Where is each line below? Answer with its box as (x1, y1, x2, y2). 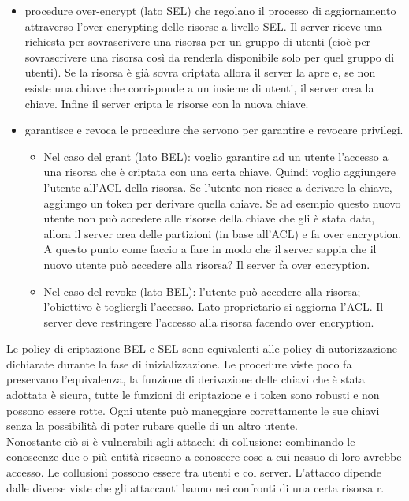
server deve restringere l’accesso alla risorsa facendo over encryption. (43, 313, 374, 330)
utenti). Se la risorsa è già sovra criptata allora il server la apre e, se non (24, 64, 376, 80)
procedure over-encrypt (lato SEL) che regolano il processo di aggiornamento (24, 2, 396, 18)
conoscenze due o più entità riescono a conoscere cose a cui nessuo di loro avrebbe (6, 448, 402, 465)
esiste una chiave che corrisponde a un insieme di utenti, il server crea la (24, 79, 374, 95)
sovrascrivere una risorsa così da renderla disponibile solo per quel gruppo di (24, 48, 395, 65)
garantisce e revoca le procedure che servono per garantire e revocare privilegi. (24, 122, 403, 138)
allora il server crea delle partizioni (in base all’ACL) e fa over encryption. (43, 225, 402, 241)
